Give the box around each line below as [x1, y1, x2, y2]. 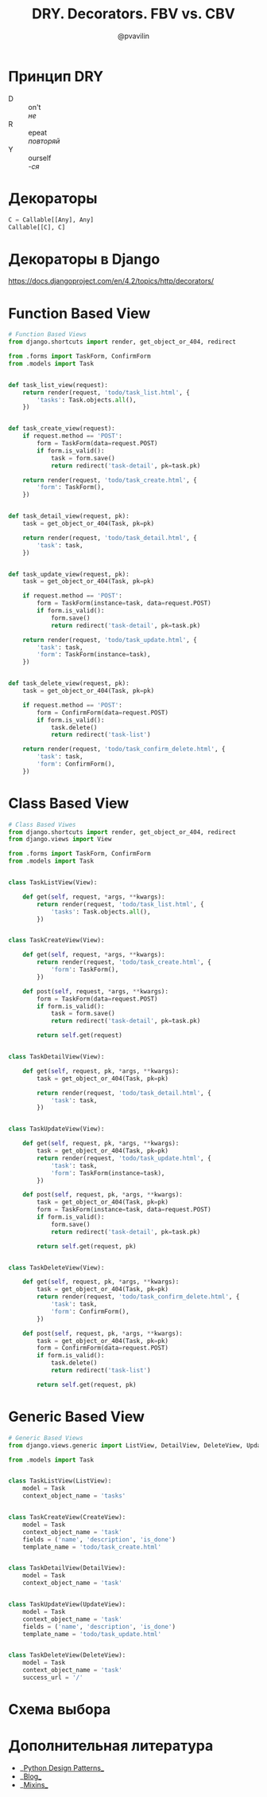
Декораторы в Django [8, 250, 161, 268]
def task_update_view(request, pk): [8, 570, 130, 578]
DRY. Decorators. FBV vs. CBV [31, 5, 236, 23]
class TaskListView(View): [8, 879, 98, 887]
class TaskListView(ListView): [8, 1477, 112, 1486]
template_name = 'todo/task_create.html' [22, 1543, 161, 1551]
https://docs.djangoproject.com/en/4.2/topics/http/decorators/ [8, 276, 215, 286]
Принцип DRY [8, 67, 104, 85]
